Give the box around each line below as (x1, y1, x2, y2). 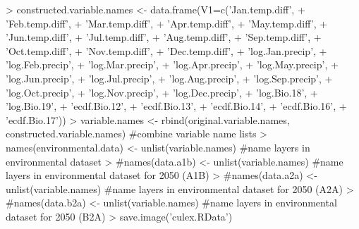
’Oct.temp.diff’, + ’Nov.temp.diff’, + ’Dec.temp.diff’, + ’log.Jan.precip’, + (6, 43, 327, 58)
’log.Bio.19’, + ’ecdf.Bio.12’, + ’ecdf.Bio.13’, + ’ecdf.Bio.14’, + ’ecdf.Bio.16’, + (6, 99, 347, 113)
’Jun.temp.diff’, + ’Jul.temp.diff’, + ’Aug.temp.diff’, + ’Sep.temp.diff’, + (6, 30, 322, 44)
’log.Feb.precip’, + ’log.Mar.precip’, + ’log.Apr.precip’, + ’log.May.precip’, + (6, 57, 339, 72)
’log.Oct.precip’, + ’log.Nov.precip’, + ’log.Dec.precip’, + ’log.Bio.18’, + (6, 85, 318, 99)
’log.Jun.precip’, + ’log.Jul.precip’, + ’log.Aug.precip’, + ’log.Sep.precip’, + (6, 70, 333, 85)
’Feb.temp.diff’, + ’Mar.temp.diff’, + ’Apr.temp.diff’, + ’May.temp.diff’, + (6, 16, 328, 30)
